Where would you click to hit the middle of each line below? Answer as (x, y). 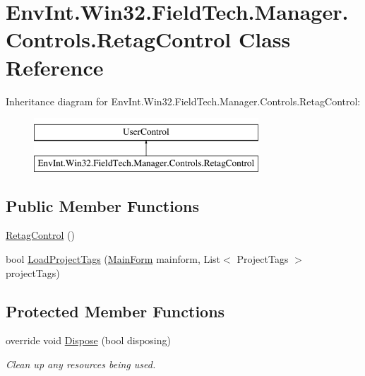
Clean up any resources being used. (81, 364)
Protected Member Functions (115, 311)
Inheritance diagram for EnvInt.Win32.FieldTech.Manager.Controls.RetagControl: (183, 101)
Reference (55, 67)
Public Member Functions (102, 205)
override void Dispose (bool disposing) (88, 340)
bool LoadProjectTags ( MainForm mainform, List (113, 259)
